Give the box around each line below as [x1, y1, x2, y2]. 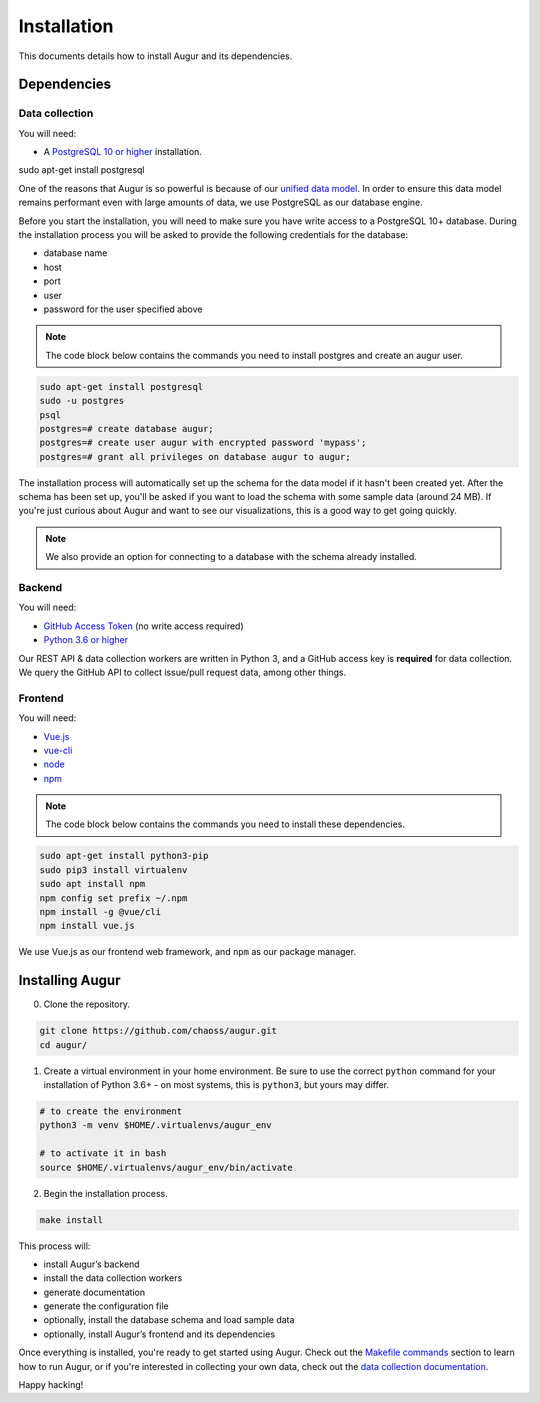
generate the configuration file [43, 1300, 169, 1312]
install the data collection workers [43, 1272, 183, 1284]
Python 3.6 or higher [43, 634, 129, 646]
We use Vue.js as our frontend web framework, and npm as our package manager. [18, 946, 357, 958]
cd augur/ [39, 1039, 88, 1050]
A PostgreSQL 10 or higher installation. [43, 146, 202, 158]
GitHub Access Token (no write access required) [43, 620, 244, 632]
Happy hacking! [18, 1379, 84, 1391]
